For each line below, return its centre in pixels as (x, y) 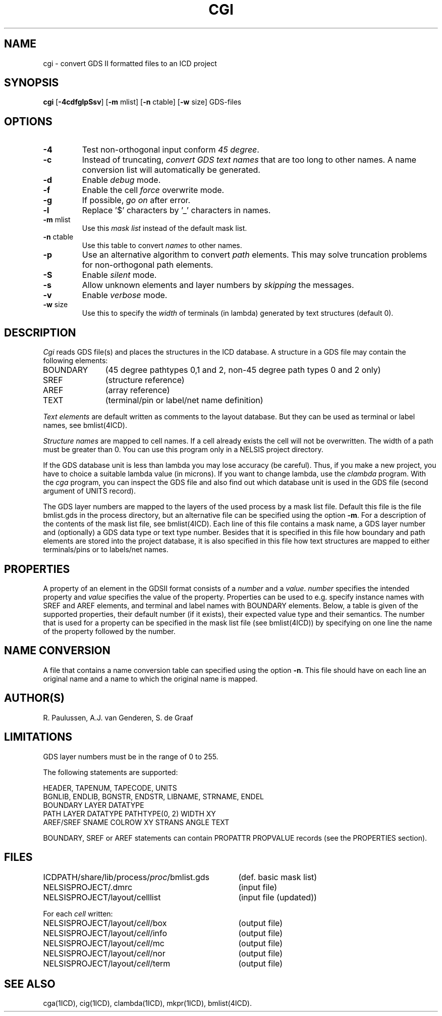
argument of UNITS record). (89, 491)
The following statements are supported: (111, 772)
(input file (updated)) (278, 898)
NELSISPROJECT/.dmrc (88, 887)
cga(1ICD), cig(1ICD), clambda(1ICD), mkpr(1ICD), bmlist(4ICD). (147, 1003)
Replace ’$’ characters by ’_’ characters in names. (176, 210)
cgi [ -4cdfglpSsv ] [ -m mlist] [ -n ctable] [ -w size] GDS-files (142, 102)
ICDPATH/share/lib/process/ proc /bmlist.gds (126, 877)
